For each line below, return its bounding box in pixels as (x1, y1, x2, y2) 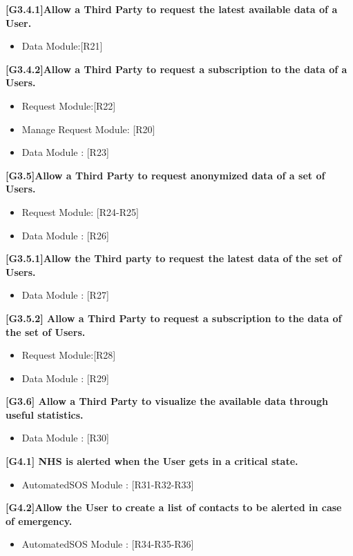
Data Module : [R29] (21, 370, 109, 385)
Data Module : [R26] (21, 228, 109, 242)
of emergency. (6, 513, 73, 528)
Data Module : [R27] (21, 288, 109, 302)
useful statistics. (6, 407, 84, 421)
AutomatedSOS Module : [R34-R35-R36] (21, 537, 194, 551)
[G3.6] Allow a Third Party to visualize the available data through (6, 394, 328, 408)
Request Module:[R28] (21, 348, 116, 362)
